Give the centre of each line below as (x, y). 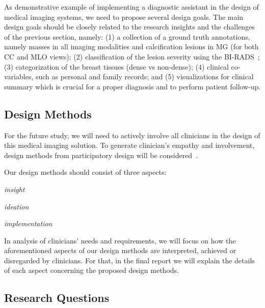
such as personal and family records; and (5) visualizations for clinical (144, 76)
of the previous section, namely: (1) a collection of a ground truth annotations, (127, 36)
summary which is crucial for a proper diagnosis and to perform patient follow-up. (132, 86)
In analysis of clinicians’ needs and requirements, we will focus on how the (120, 240)
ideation (17, 206)
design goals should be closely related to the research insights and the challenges (129, 27)
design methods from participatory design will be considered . (101, 155)
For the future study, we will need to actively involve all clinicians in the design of (132, 135)
